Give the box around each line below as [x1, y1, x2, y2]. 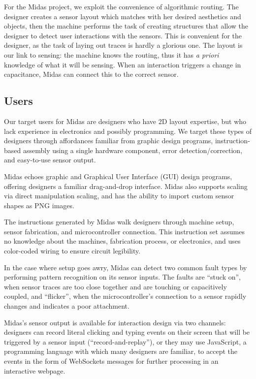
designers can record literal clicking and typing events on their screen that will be [4, 327, 250, 337]
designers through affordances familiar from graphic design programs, [4, 135, 213, 146]
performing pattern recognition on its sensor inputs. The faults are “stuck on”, [4, 272, 241, 282]
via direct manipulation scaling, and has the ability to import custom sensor [4, 190, 234, 201]
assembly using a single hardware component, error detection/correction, [23, 145, 243, 155]
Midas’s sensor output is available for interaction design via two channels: [4, 317, 226, 327]
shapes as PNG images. [4, 200, 74, 210]
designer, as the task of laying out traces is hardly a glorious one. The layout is [4, 40, 243, 50]
